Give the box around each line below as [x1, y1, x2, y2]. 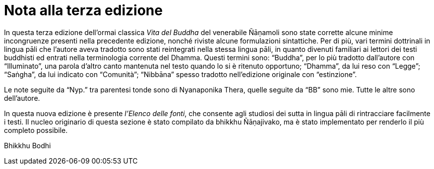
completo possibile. [4, 126, 68, 134]
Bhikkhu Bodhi [4, 141, 51, 150]
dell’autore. [4, 93, 40, 102]
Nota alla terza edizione [4, 2, 163, 19]
